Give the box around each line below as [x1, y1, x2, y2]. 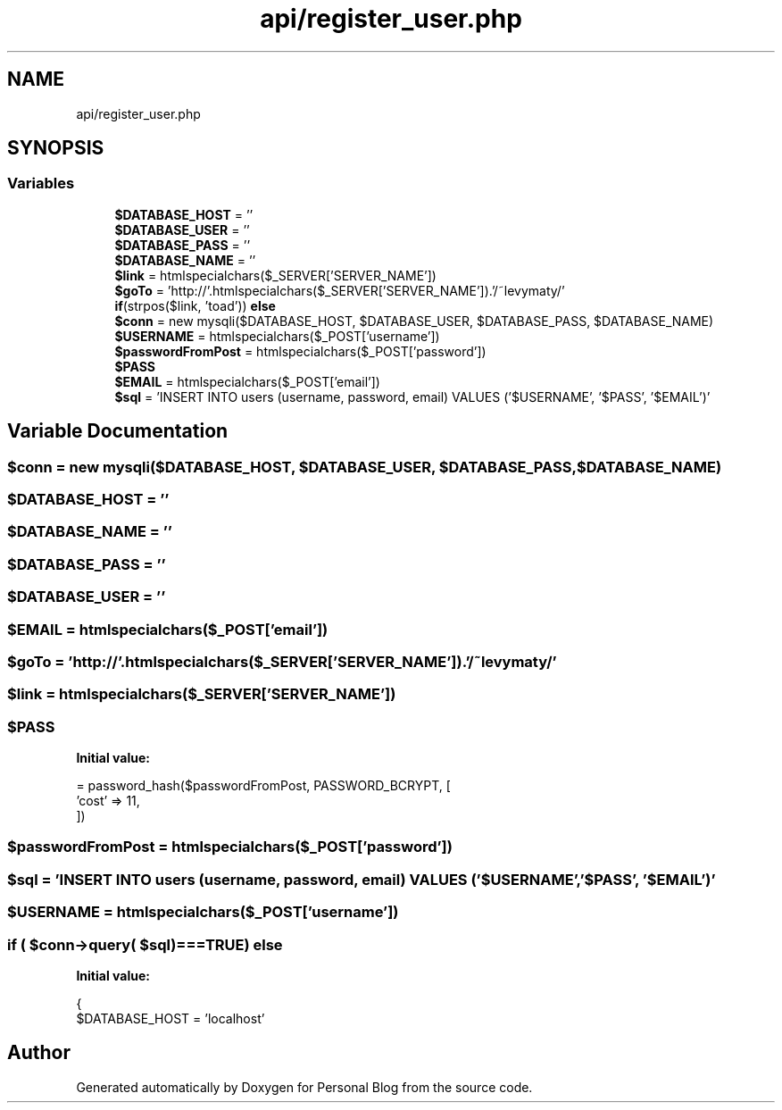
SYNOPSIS [7, 137, 104, 160]
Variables [7, 174, 75, 193]
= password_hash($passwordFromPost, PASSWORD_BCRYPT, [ [76, 778, 451, 794]
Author [7, 1041, 71, 1064]
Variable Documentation [7, 420, 229, 443]
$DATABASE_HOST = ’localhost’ [76, 1010, 265, 1026]
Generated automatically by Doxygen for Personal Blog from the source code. [76, 1079, 533, 1095]
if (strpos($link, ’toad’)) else [114, 297, 276, 313]
